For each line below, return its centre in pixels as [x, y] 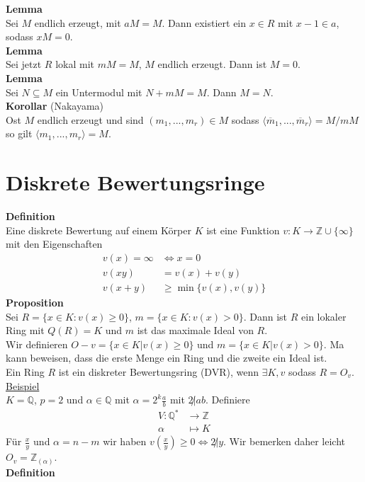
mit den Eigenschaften [54, 244]
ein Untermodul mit [99, 92]
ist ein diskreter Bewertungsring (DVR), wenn [158, 371]
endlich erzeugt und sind [90, 119]
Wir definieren [37, 344]
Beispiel [23, 385]
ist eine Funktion [243, 230]
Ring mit [25, 330]
